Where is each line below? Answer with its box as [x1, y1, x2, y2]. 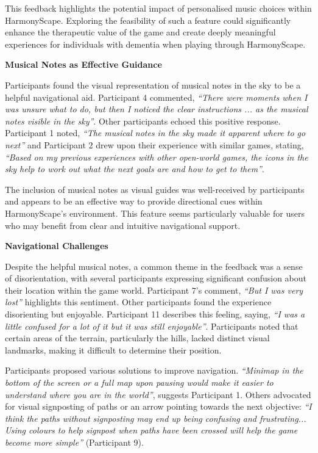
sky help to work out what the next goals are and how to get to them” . [5, 162, 264, 175]
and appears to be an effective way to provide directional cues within [5, 195, 263, 208]
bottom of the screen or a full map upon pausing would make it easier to [5, 376, 274, 389]
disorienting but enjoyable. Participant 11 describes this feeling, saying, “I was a [5, 308, 305, 321]
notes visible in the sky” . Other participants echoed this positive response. [5, 114, 281, 127]
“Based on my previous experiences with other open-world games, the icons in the [5, 150, 308, 163]
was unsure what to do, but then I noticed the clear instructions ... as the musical [5, 103, 308, 115]
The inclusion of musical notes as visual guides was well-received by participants [5, 183, 305, 195]
